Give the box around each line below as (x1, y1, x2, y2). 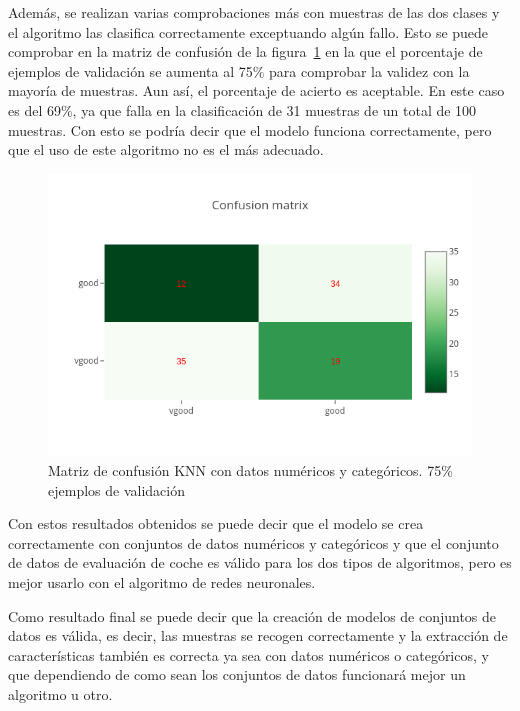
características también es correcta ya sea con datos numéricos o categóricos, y (8, 644, 489, 665)
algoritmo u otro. (8, 683, 113, 704)
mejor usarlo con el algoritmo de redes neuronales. (8, 571, 316, 592)
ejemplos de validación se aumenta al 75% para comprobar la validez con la (8, 60, 470, 81)
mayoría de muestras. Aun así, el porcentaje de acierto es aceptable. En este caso (8, 80, 505, 101)
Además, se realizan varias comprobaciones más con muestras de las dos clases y (8, 2, 500, 22)
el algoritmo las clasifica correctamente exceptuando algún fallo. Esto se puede (8, 21, 489, 42)
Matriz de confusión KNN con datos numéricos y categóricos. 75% (48, 460, 453, 480)
